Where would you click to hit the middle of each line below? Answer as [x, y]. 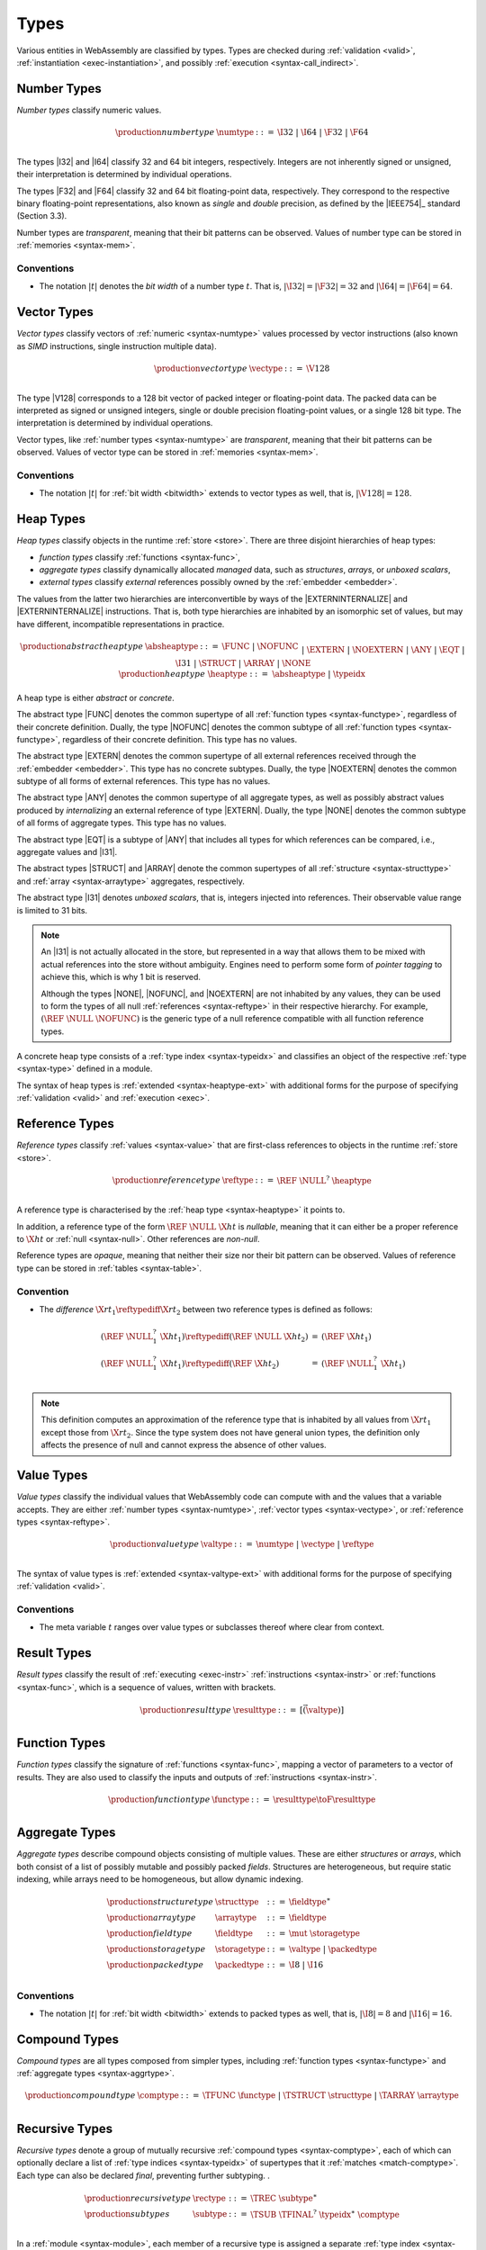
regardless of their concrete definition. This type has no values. [179, 739]
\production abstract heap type [81, 646]
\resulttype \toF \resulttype [324, 1799]
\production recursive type [138, 2198]
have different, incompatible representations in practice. [121, 624]
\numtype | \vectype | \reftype [315, 1544]
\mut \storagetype [324, 1933]
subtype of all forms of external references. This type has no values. [144, 781]
